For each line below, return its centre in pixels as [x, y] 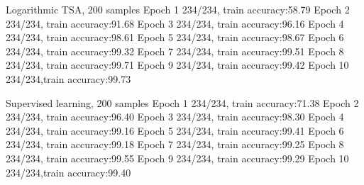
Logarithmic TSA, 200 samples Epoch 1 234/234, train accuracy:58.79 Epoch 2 [178, 9]
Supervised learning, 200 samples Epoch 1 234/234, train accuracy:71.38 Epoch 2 [182, 102]
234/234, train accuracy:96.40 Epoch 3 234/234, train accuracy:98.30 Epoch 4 [175, 117]
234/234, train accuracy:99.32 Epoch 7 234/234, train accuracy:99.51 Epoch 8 [175, 51]
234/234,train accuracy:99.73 [68, 78]
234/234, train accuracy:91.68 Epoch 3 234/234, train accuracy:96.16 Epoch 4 [175, 23]
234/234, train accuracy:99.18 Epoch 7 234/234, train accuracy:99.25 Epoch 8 [175, 144]
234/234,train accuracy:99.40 [68, 172]
